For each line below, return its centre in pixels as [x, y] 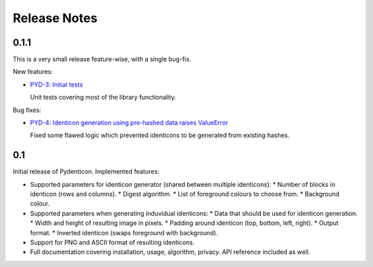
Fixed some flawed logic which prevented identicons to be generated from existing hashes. [160, 136]
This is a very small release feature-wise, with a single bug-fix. [102, 59]
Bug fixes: [27, 110]
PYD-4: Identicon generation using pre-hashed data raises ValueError [129, 123]
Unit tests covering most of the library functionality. [103, 98]
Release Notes [55, 18]
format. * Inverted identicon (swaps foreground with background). [124, 232]
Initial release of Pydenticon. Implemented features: [86, 172]
